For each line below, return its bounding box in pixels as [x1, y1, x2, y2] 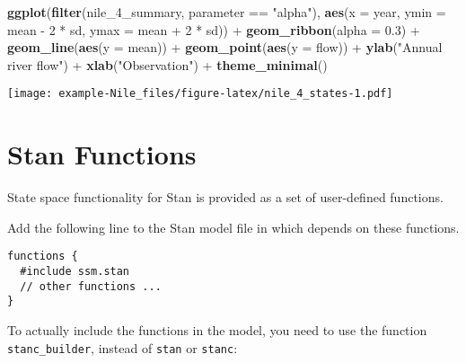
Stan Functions [7, 136, 197, 173]
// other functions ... [20, 279, 162, 293]
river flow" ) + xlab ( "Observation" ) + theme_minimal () [7, 55, 328, 74]
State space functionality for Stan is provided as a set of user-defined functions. [7, 188, 444, 207]
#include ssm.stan [20, 265, 130, 278]
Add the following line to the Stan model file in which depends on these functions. [7, 217, 460, 236]
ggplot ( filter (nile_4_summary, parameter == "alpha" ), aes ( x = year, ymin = [7, 3, 446, 21]
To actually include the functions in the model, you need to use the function [7, 320, 427, 339]
